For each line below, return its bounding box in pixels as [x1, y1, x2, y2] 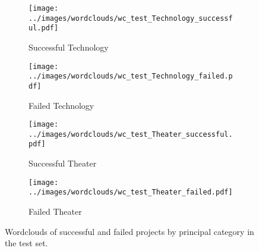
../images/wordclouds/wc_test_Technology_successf [29, 14, 233, 23]
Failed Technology [29, 99, 94, 111]
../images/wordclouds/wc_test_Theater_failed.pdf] [29, 188, 233, 197]
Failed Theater [29, 205, 82, 217]
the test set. [5, 237, 48, 249]
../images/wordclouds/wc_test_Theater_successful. [29, 130, 233, 139]
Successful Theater [29, 157, 97, 170]
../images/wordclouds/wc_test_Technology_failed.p [29, 72, 233, 81]
